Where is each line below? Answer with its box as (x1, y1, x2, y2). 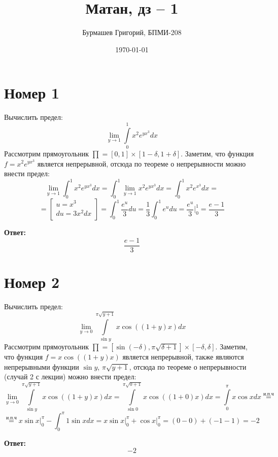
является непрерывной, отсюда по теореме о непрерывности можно (37, 158, 246, 169)
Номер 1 (4, 82, 60, 103)
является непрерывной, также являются (122, 351, 244, 362)
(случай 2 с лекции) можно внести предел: (4, 371, 136, 382)
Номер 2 (4, 271, 60, 292)
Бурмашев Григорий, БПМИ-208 (82, 27, 182, 38)
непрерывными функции (4, 361, 79, 372)
